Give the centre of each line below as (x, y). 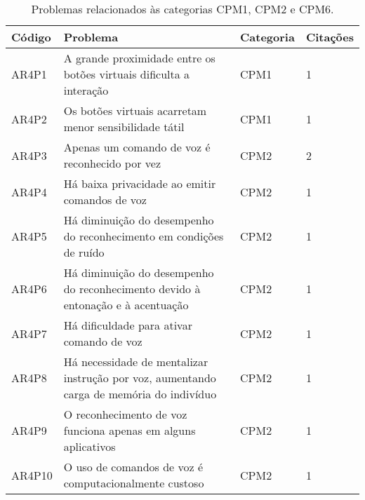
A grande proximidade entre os (139, 58)
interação (86, 90)
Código (31, 37)
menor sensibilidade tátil (124, 127)
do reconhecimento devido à (132, 289)
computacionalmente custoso (134, 483)
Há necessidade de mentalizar (136, 362)
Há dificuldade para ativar (128, 325)
